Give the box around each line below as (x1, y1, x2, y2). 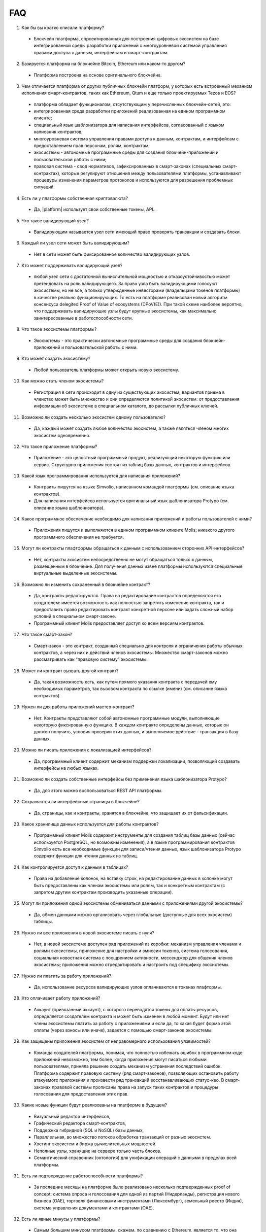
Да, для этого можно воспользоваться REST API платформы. (33, 787, 163, 793)
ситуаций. (33, 184, 55, 190)
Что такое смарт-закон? (21, 631, 72, 638)
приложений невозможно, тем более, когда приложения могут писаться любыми (33, 1057, 207, 1062)
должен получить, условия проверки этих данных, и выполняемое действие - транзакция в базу (33, 729, 239, 735)
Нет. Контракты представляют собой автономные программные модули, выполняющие (33, 715, 220, 721)
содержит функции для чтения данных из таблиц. (33, 853, 138, 859)
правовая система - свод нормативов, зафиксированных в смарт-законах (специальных (33, 163, 222, 170)
